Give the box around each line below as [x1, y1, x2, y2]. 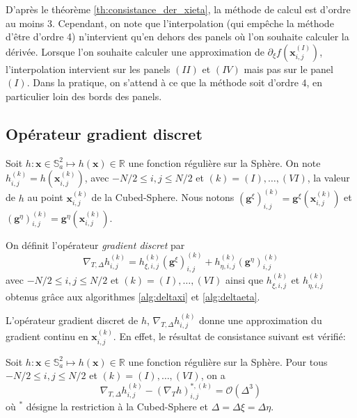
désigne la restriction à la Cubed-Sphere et [26, 399, 209, 413]
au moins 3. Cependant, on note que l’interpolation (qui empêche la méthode [6, 15, 334, 30]
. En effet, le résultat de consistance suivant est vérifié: [113, 329, 346, 344]
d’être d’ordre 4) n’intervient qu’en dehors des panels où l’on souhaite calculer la [6, 29, 349, 44]
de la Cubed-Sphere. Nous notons [91, 190, 235, 204]
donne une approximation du [199, 313, 322, 328]
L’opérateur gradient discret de [6, 313, 138, 328]
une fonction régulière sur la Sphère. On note [128, 155, 321, 170]
